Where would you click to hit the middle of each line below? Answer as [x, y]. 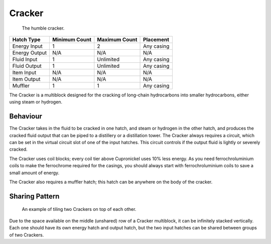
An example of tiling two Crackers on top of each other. [79, 209]
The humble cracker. [43, 28]
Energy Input [27, 46]
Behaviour [26, 116]
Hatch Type [26, 39]
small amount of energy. [34, 173]
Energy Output [30, 53]
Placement [156, 39]
